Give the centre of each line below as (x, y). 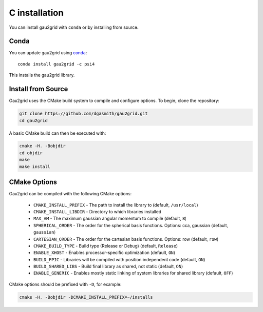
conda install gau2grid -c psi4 (56, 64)
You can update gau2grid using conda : (48, 53)
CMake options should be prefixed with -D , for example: (65, 284)
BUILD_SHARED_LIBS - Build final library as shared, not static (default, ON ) (108, 267)
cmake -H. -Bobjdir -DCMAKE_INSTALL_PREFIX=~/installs (86, 297)
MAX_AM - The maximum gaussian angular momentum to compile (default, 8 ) (110, 218)
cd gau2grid (34, 120)
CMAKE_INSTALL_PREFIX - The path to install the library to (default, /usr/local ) (116, 205)
